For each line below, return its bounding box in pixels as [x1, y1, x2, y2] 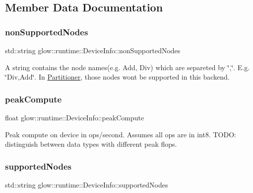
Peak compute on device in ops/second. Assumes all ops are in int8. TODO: [5, 129, 236, 139]
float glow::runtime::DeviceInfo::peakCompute [5, 112, 144, 122]
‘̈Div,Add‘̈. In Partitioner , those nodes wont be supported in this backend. [5, 72, 230, 82]
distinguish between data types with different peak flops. [5, 139, 177, 149]
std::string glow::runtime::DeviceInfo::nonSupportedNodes [5, 45, 181, 55]
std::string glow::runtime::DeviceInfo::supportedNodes [5, 180, 168, 190]
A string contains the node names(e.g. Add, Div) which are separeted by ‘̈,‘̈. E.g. [5, 62, 250, 72]
